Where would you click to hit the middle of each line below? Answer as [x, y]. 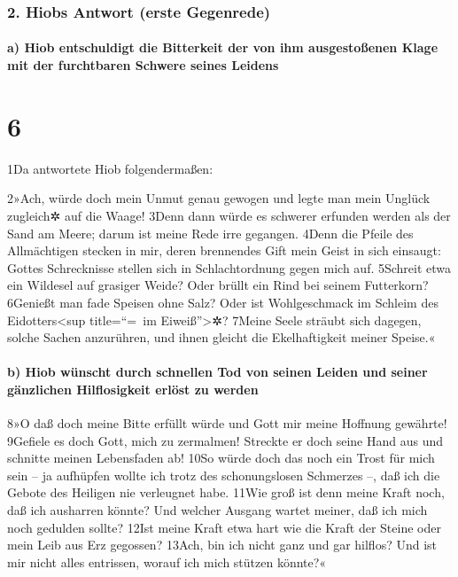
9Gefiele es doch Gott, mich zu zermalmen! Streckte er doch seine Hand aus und [225, 440]
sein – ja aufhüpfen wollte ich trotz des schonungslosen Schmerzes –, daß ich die [224, 475]
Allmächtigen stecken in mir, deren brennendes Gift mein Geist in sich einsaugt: [224, 250]
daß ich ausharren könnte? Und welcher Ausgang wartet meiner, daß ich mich [217, 510]
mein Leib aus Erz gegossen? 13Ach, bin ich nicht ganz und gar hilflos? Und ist [222, 545]
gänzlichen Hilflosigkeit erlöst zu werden [133, 389]
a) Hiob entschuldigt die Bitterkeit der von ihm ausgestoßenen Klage [223, 47]
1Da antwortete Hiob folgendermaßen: [110, 168]
